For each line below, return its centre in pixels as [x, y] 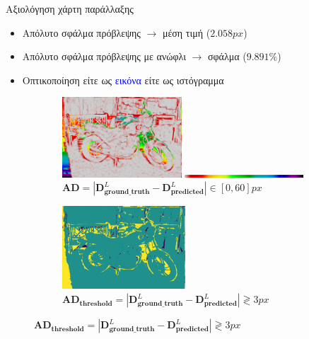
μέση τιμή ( [186, 32]
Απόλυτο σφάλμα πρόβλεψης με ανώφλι [104, 56]
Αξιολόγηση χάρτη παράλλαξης [70, 8]
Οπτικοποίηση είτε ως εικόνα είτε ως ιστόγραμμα [123, 80]
